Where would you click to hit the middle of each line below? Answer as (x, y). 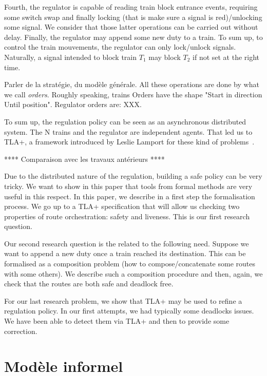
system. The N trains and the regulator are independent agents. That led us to (128, 131)
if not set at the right (226, 57)
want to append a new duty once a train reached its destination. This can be (125, 253)
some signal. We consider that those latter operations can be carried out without (131, 27)
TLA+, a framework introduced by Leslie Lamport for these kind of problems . (129, 142)
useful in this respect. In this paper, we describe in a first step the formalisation (130, 196)
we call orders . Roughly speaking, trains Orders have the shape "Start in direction (133, 94)
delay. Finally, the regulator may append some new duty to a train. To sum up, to (133, 37)
